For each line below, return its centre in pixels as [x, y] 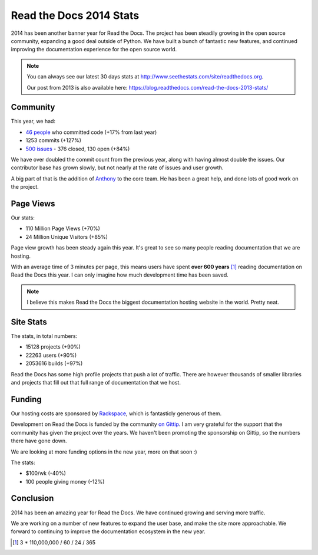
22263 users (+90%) [51, 355]
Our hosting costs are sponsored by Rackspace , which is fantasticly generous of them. [116, 413]
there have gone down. [39, 441]
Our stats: [23, 218]
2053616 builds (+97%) [54, 363]
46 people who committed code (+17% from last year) [91, 132]
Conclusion [32, 498]
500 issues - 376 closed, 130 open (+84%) [78, 149]
